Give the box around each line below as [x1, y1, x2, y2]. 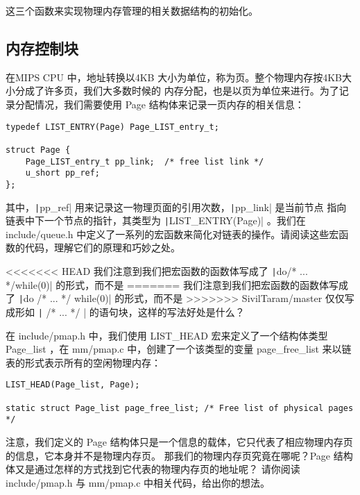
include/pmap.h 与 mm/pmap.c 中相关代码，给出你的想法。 [6, 475, 271, 489]
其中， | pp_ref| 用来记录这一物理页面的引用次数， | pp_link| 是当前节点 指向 [6, 199, 347, 214]
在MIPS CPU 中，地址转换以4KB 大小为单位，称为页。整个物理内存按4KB [6, 69, 342, 84]
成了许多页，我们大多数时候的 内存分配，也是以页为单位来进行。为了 [24, 83, 339, 98]
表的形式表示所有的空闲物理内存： [6, 355, 161, 369]
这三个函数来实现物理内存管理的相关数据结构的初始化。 [6, 3, 258, 17]
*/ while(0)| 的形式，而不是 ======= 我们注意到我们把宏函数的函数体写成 [6, 277, 348, 292]
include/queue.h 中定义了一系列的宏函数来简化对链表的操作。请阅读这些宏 [6, 226, 339, 241]
